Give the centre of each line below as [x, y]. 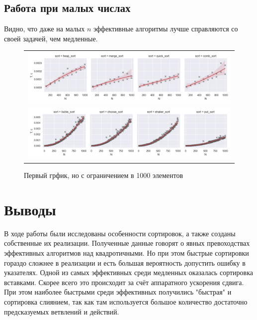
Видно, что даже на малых [44, 29]
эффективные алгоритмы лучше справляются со [166, 29]
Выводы [30, 209]
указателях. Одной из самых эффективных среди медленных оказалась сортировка [128, 272]
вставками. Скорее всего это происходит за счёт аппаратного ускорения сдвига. [124, 282]
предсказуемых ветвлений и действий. [62, 311]
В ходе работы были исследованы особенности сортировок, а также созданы [120, 233]
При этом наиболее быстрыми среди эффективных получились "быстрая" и [118, 292]
